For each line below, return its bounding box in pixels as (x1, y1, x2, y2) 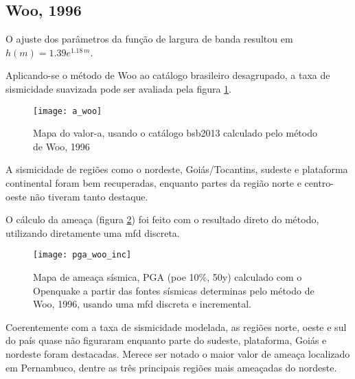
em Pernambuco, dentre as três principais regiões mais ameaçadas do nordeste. (5, 360, 337, 374)
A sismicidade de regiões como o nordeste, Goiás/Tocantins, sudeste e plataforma (5, 162, 348, 176)
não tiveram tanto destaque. (30, 189, 148, 203)
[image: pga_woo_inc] (33, 250, 132, 260)
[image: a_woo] (33, 106, 102, 116)
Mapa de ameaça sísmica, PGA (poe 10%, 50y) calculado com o (33, 270, 302, 284)
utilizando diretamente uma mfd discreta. (5, 225, 180, 240)
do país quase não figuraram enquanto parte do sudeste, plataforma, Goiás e (5, 333, 327, 347)
